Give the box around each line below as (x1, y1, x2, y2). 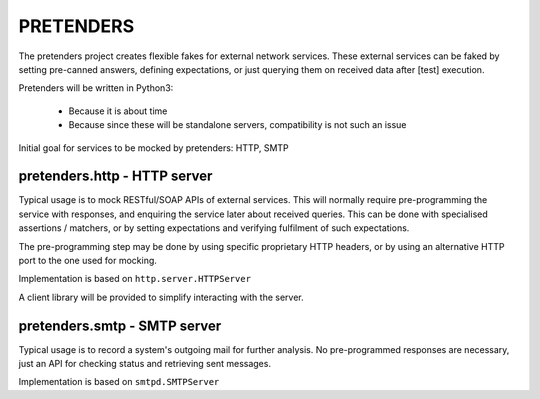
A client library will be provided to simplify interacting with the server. (18, 291, 304, 303)
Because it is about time (68, 105, 168, 117)
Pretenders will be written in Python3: (18, 82, 174, 94)
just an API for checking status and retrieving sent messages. (18, 358, 272, 370)
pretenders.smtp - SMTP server (18, 317, 222, 334)
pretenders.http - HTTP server (18, 168, 213, 185)
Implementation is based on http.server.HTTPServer (18, 273, 252, 285)
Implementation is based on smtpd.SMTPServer (18, 376, 220, 388)
